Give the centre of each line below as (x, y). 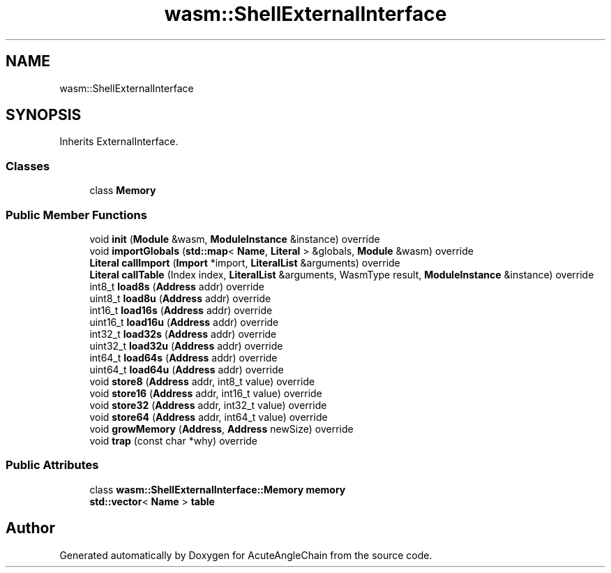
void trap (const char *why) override (174, 440)
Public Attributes (52, 465)
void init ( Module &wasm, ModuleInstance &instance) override (235, 239)
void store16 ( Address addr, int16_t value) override (206, 393)
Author (30, 528)
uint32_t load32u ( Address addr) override (186, 345)
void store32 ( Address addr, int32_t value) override (208, 405)
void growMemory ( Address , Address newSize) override (221, 429)
